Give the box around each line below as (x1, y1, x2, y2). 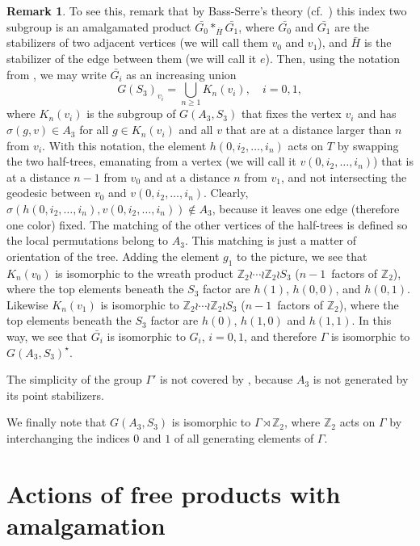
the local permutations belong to (6, 232, 169, 249)
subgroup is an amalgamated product (6, 18, 191, 35)
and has (358, 105, 397, 122)
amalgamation (6, 508, 166, 541)
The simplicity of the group (6, 371, 142, 388)
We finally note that (6, 414, 107, 430)
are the (334, 18, 370, 35)
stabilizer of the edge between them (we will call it (6, 49, 257, 66)
